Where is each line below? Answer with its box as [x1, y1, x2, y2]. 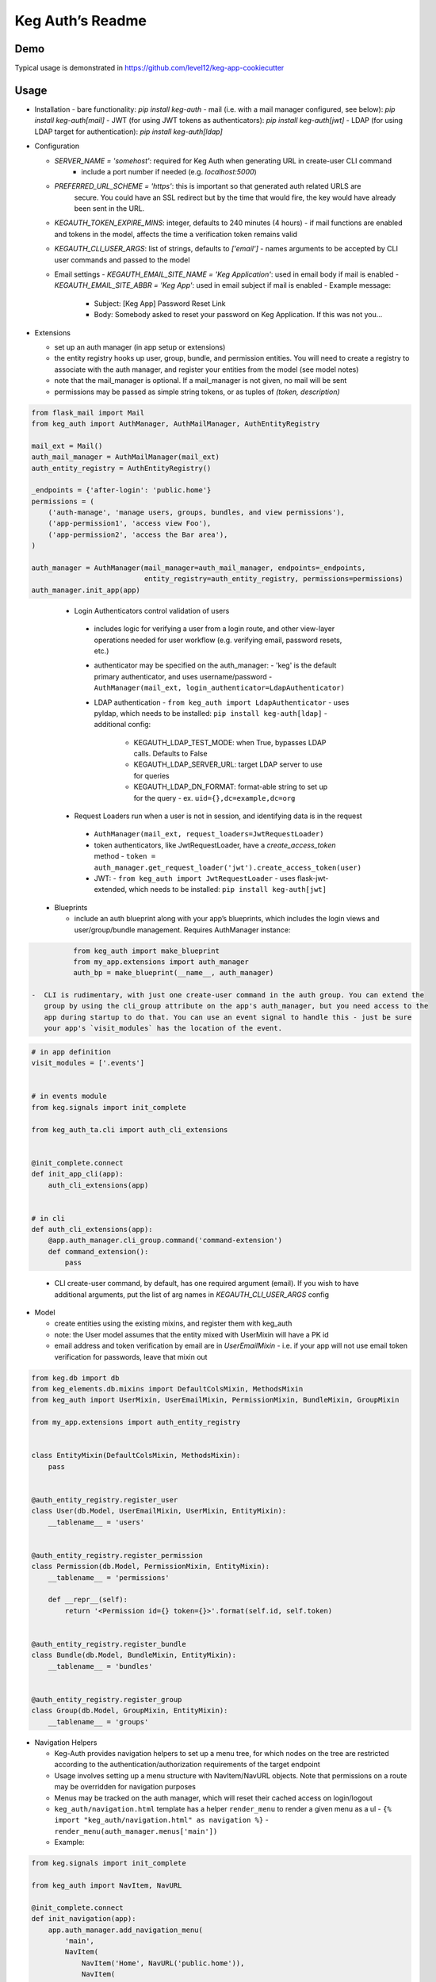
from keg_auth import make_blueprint [72, 946, 220, 955]
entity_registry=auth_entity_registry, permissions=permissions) [143, 575, 403, 584]
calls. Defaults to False [133, 749, 208, 759]
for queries [133, 771, 170, 780]
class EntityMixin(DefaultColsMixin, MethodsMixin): [31, 1451, 241, 1460]
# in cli [31, 1214, 66, 1222]
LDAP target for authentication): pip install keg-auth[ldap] [34, 127, 224, 136]
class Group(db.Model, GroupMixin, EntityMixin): [31, 1706, 228, 1716]
